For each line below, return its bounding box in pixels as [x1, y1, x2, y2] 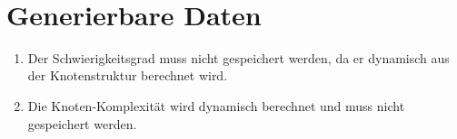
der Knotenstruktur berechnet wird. [27, 66, 228, 85]
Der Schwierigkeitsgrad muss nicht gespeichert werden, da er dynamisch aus [27, 48, 450, 67]
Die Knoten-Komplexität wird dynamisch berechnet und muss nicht [27, 96, 405, 115]
